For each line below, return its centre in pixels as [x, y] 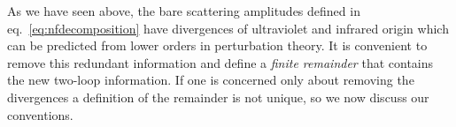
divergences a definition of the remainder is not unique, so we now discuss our [218, 97]
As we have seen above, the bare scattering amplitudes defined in [184, 11]
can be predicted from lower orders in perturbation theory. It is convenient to [217, 45]
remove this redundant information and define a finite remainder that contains [220, 62]
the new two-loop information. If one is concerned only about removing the [211, 80]
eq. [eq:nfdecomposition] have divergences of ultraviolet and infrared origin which [228, 28]
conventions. [40, 114]
